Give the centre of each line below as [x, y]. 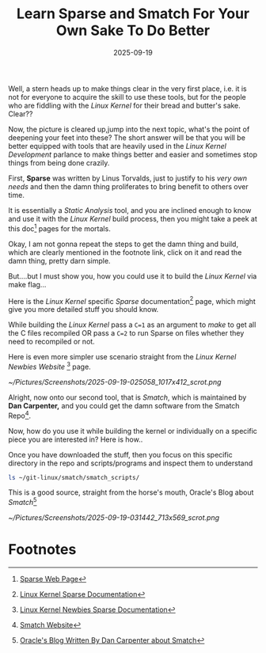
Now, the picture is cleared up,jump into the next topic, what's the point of [129, 129]
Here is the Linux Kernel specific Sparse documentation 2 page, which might [132, 300]
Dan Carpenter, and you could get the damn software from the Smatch [124, 405]
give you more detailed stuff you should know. [84, 309]
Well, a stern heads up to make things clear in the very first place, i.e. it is [127, 89]
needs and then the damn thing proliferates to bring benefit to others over [128, 186]
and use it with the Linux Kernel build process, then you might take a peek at [133, 218]
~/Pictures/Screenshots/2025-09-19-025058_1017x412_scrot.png [115, 382]
